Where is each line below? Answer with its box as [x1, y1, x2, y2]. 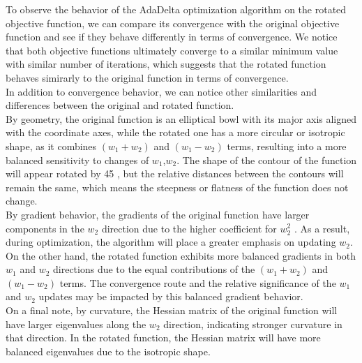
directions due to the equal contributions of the [53, 262, 255, 276]
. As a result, [294, 221, 350, 235]
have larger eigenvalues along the [6, 316, 146, 331]
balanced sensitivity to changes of [6, 152, 149, 167]
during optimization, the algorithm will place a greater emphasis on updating [6, 235, 336, 249]
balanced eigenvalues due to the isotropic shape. [6, 343, 211, 358]
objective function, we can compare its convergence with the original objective [6, 15, 340, 30]
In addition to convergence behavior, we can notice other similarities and [6, 84, 317, 98]
